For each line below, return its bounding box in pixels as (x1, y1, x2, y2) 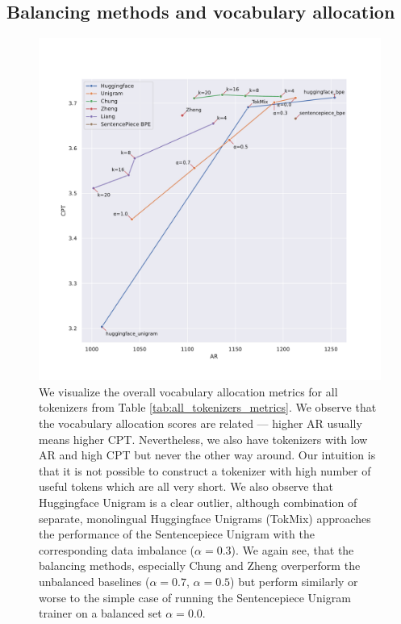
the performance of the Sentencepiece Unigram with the (39, 526, 315, 542)
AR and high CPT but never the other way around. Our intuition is (39, 446, 376, 463)
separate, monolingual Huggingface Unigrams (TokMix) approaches (39, 509, 371, 526)
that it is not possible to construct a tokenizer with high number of (39, 462, 371, 479)
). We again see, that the (231, 541, 354, 558)
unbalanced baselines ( (39, 572, 150, 589)
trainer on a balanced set (39, 605, 162, 622)
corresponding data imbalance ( (39, 541, 195, 558)
